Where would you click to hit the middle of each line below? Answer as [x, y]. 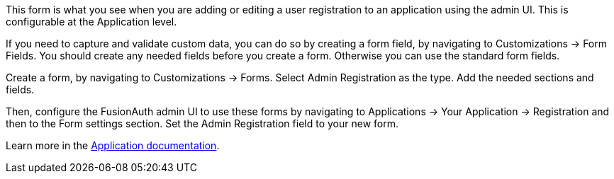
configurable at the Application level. [91, 22]
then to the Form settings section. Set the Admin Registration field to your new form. [202, 123]
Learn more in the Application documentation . [113, 145]
